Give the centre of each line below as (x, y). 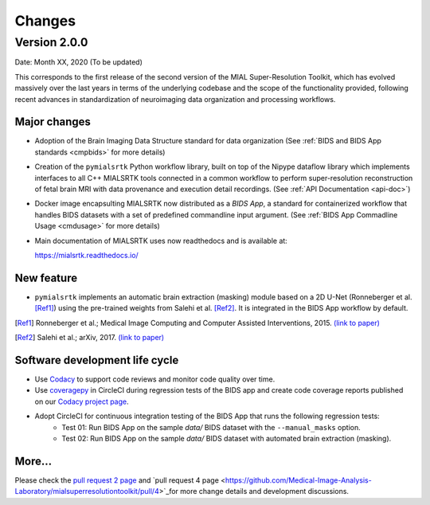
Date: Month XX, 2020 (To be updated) (79, 62)
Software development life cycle (97, 360)
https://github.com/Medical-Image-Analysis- (298, 480)
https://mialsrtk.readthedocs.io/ (86, 255)
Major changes (53, 122)
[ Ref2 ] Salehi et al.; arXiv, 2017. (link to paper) (90, 338)
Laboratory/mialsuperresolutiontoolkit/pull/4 (87, 491)
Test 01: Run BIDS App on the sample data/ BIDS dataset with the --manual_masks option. (211, 427)
